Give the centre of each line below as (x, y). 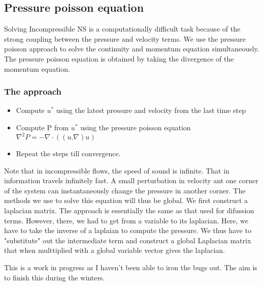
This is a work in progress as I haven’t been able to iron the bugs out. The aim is (131, 267)
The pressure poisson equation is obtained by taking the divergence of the (119, 58)
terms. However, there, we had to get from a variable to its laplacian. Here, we (126, 220)
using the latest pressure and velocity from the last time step (151, 110)
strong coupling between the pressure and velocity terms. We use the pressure (125, 38)
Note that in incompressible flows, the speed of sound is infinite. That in (117, 170)
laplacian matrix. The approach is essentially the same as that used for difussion (129, 210)
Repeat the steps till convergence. (68, 153)
